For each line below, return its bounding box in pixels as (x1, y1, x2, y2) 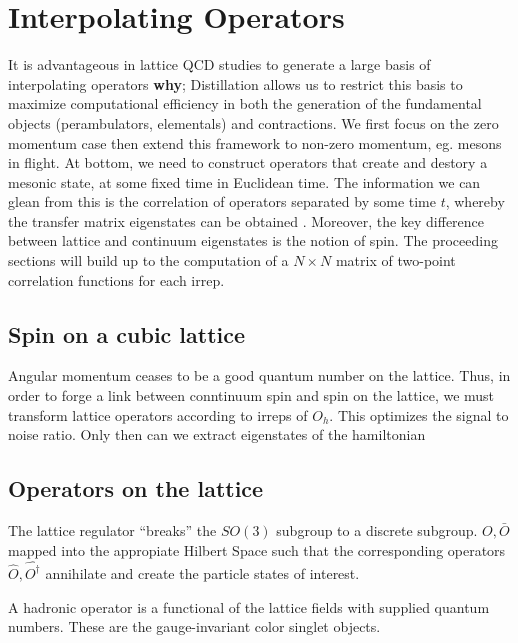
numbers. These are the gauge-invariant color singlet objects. (8, 616, 381, 637)
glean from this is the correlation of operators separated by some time (8, 191, 436, 212)
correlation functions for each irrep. (8, 269, 225, 290)
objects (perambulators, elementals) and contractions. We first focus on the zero (8, 112, 499, 133)
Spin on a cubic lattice (8, 318, 246, 349)
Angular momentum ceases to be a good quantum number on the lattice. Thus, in (8, 365, 511, 386)
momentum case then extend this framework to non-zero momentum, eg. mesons (8, 132, 502, 153)
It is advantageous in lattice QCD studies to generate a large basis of (8, 54, 431, 75)
